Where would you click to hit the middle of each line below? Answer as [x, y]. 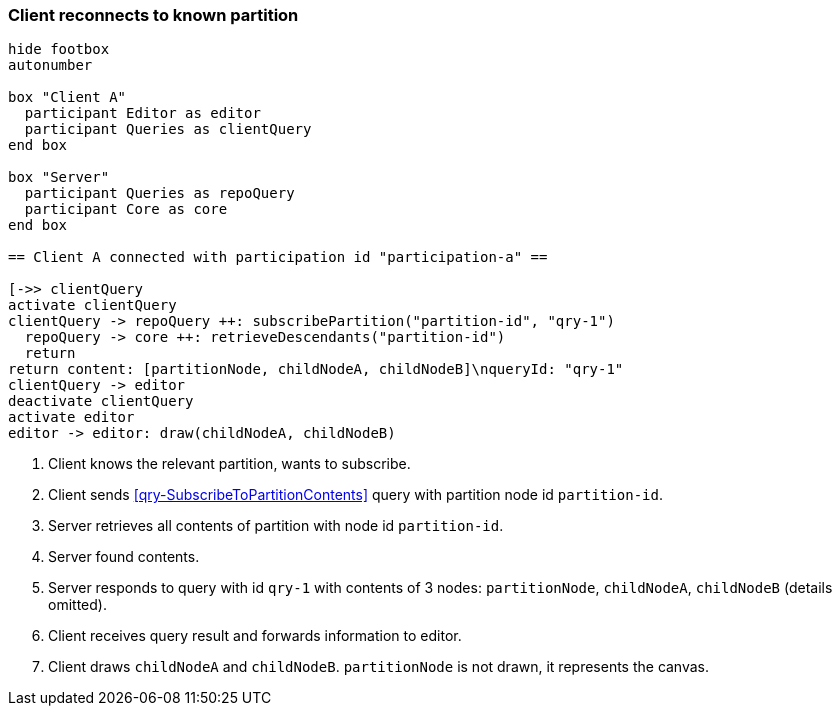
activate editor [71, 417]
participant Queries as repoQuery [159, 193]
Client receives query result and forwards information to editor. [255, 636]
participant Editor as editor [142, 113]
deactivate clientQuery [101, 401]
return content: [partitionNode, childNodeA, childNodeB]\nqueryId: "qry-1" [316, 369]
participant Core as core [126, 209]
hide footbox [59, 49]
